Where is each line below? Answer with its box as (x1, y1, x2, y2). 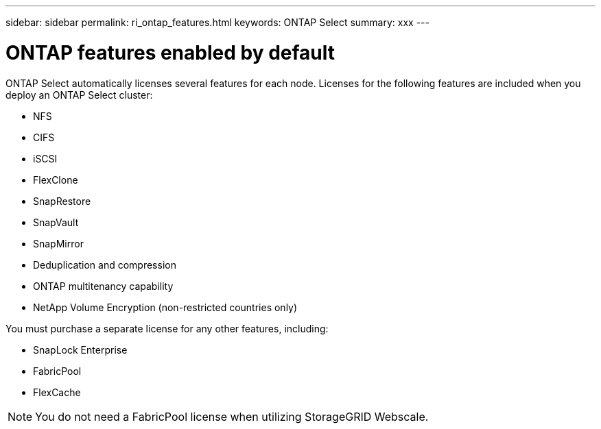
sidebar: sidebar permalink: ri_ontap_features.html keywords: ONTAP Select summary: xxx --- (5, 16, 429, 28)
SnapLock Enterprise (33, 343, 128, 356)
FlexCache (33, 386, 81, 398)
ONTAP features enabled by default (5, 40, 335, 64)
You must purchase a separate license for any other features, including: (5, 322, 329, 334)
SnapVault (33, 216, 79, 228)
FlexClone (33, 173, 78, 186)
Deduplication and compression (33, 258, 176, 271)
